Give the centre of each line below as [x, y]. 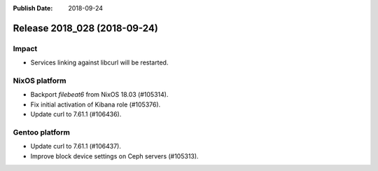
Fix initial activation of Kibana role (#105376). [96, 104]
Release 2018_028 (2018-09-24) [86, 28]
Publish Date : [33, 8]
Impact [25, 48]
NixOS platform [40, 81]
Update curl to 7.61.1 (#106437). [76, 146]
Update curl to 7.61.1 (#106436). [76, 114]
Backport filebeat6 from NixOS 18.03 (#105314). [99, 95]
